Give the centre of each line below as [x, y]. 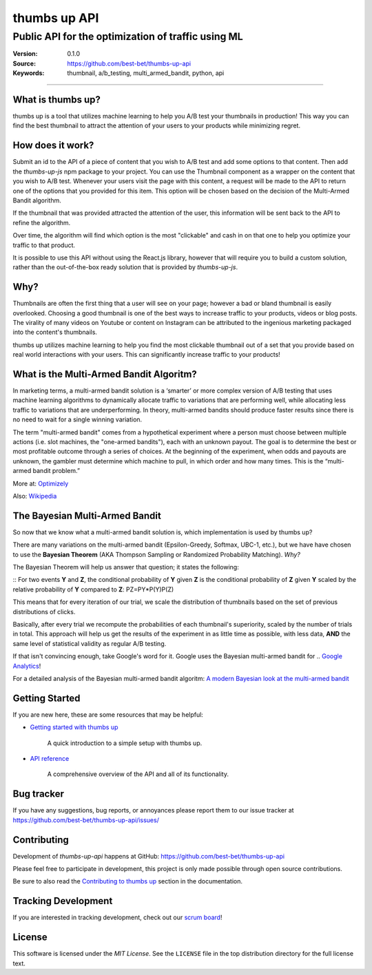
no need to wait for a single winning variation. [77, 419]
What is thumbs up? [57, 99]
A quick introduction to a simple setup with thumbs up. [125, 743]
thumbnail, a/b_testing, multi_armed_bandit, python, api [146, 73]
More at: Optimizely [41, 483]
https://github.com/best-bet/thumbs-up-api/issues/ [86, 820]
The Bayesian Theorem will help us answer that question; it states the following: [126, 567]
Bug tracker [39, 794]
